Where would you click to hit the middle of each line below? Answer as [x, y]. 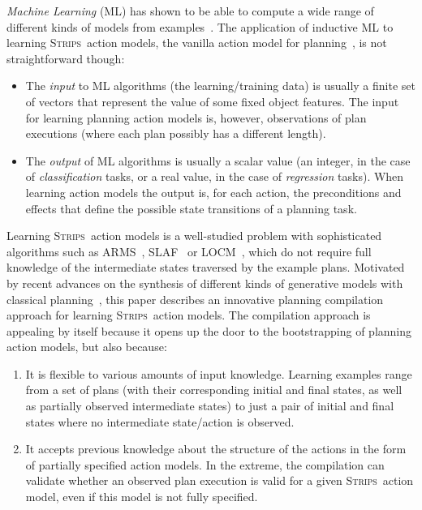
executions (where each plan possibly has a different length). [176, 133]
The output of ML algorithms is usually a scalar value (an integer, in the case [218, 160]
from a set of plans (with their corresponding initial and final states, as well [214, 390]
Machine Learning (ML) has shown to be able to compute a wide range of [190, 11]
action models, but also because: [87, 347]
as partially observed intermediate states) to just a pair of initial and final [210, 406]
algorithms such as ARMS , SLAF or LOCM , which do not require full [189, 251]
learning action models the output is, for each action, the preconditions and [213, 192]
